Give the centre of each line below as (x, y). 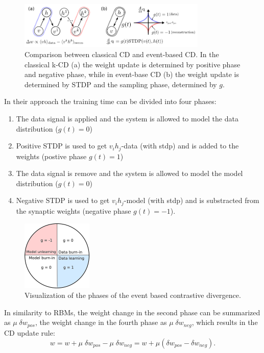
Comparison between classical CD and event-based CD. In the (122, 54)
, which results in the (225, 322)
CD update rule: (30, 332)
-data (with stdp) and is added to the (180, 146)
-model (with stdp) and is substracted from (191, 200)
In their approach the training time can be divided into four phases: (110, 101)
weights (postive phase (51, 156)
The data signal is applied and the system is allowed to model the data (127, 119)
